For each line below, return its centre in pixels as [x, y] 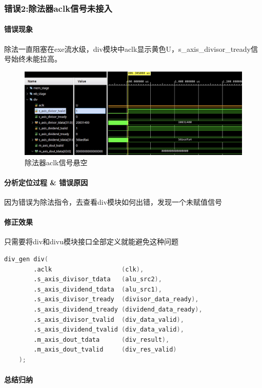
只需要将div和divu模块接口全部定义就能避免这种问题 [91, 241]
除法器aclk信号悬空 [56, 162]
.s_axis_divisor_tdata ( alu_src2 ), [98, 279]
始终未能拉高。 [36, 59]
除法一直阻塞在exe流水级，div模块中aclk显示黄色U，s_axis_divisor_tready [127, 48]
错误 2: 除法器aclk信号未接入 [58, 8]
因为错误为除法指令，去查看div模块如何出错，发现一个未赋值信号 [113, 201]
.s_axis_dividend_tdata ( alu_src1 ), [98, 289]
